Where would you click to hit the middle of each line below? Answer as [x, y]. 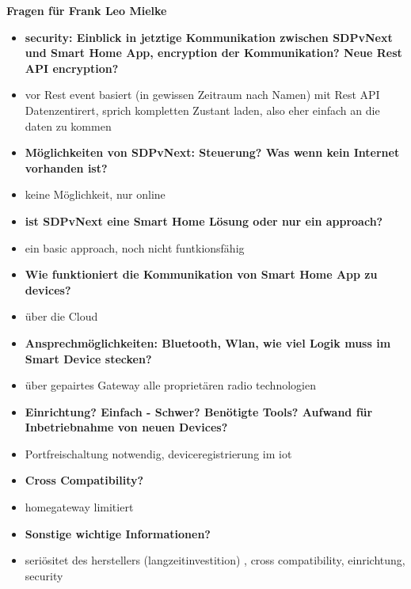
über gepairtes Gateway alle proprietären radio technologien [170, 385]
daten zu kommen [68, 125]
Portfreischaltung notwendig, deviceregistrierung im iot [158, 453]
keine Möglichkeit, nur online [95, 194]
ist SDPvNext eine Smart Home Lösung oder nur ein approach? [204, 220]
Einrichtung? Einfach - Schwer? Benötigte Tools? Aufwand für [199, 411]
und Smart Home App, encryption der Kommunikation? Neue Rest [213, 53]
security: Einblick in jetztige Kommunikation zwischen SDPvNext [209, 37]
